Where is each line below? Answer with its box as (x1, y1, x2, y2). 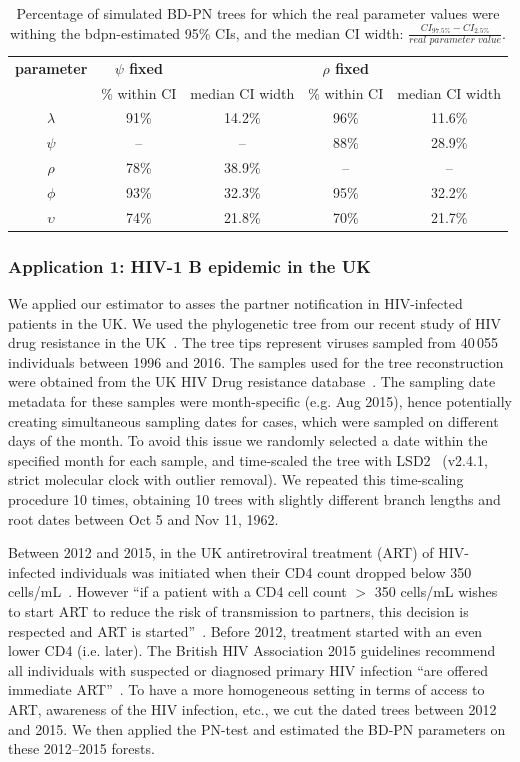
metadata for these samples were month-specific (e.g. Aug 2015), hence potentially (8, 391, 512, 412)
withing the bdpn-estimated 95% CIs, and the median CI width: (10, 22, 404, 43)
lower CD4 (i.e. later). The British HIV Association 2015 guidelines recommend (8, 640, 496, 661)
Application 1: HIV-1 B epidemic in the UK (8, 253, 371, 278)
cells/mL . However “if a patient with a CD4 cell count (8, 581, 347, 602)
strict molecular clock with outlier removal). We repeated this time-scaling (8, 469, 464, 490)
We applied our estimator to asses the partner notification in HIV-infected (8, 293, 463, 314)
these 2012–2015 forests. (8, 738, 155, 759)
